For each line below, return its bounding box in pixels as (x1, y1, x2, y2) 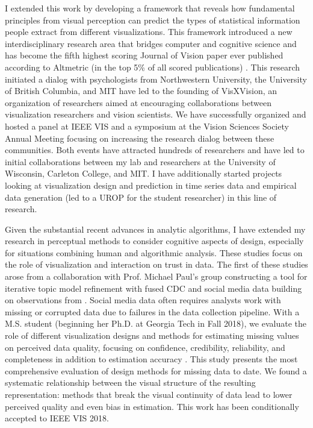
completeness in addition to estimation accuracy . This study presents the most (5, 353, 298, 365)
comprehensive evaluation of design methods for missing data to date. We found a (5, 364, 307, 377)
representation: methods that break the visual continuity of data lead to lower (5, 388, 293, 400)
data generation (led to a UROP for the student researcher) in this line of (5, 190, 277, 203)
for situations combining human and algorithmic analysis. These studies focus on (5, 246, 303, 259)
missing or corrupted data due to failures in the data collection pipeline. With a (5, 305, 300, 318)
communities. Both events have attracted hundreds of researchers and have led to (5, 143, 305, 156)
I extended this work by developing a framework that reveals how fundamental (5, 2, 295, 14)
